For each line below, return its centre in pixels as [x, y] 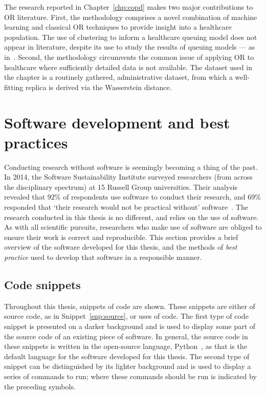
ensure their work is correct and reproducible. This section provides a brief [121, 237]
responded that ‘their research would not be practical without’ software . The [126, 207]
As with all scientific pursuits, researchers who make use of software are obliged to [133, 227]
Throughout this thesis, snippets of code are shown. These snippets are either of [130, 306]
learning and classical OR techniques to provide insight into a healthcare [118, 27]
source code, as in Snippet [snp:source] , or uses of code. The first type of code [126, 316]
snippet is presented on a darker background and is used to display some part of [130, 326]
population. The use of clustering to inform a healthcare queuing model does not [131, 37]
